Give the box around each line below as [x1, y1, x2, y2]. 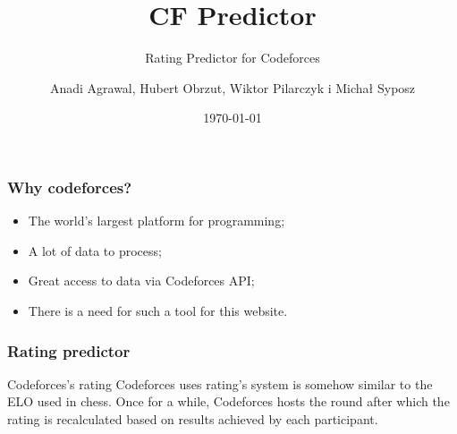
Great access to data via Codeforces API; [28, 271, 255, 290]
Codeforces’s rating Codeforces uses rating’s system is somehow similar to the [7, 374, 433, 393]
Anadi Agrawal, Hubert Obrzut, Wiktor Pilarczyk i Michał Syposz [49, 78, 416, 97]
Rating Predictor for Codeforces [145, 48, 320, 67]
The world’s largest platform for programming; [28, 211, 285, 230]
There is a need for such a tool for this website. [28, 301, 288, 319]
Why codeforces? [7, 175, 132, 198]
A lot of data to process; [28, 241, 162, 260]
